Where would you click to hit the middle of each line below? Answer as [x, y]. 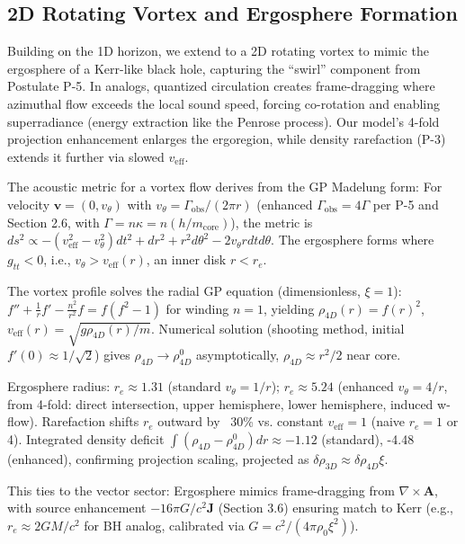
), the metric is [272, 222]
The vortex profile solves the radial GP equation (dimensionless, [184, 290]
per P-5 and [406, 204]
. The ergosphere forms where [353, 240]
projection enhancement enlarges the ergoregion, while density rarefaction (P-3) [227, 139]
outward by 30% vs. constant [241, 421]
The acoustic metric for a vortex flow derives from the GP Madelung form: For [225, 187]
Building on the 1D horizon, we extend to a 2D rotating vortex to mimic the [218, 51]
